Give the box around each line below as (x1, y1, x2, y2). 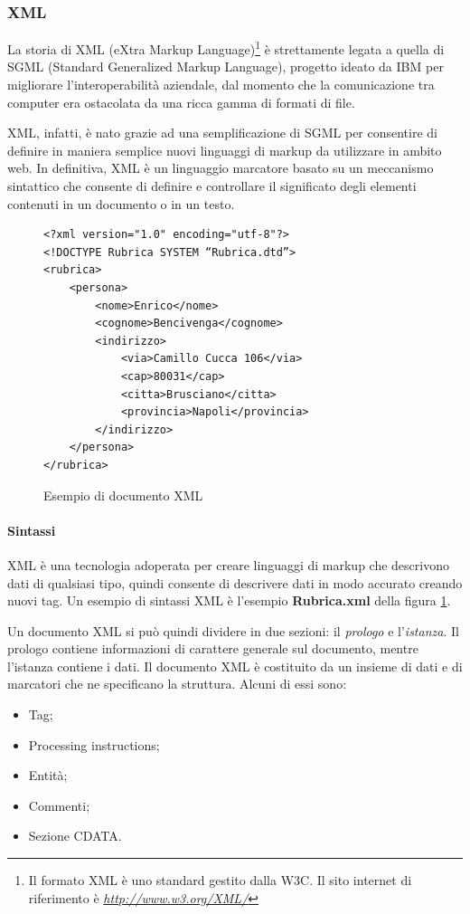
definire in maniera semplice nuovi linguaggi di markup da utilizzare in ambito (7, 140, 442, 159)
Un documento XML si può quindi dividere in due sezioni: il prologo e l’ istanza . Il (7, 621, 459, 640)
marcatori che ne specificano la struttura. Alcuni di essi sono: (7, 674, 347, 693)
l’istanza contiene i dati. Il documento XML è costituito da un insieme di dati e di (7, 656, 463, 675)
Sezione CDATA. (28, 826, 122, 845)
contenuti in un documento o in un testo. (7, 194, 235, 213)
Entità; (28, 766, 68, 785)
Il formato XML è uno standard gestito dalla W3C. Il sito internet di (28, 871, 412, 890)
